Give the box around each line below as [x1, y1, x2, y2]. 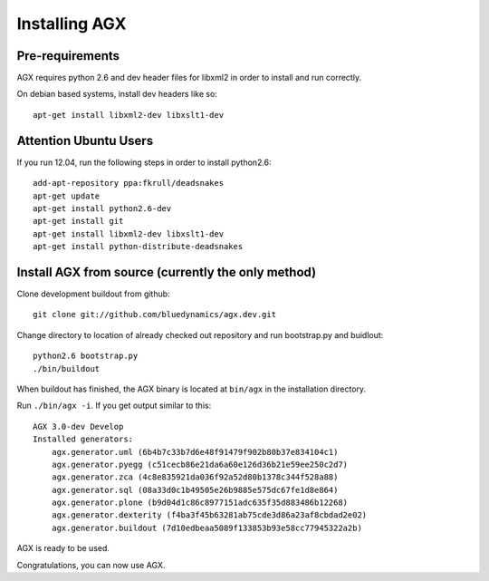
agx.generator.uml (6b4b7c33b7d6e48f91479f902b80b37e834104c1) [51, 447, 339, 457]
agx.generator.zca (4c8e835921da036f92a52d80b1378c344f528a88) [51, 472, 339, 482]
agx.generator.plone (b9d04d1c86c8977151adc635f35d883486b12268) [51, 498, 349, 508]
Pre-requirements [16, 48, 120, 63]
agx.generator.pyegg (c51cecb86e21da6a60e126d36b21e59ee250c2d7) [51, 459, 349, 470]
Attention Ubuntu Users [16, 132, 154, 149]
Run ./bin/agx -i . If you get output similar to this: [16, 400, 212, 412]
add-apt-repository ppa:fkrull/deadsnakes [33, 178, 225, 189]
